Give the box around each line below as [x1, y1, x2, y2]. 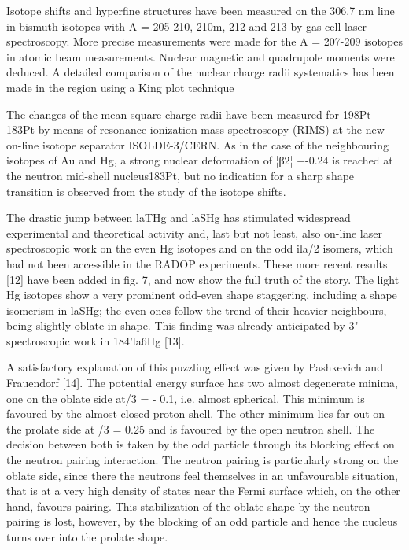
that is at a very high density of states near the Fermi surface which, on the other [6, 482, 400, 499]
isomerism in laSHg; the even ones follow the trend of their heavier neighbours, [6, 301, 387, 318]
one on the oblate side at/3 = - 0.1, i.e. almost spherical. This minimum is [6, 389, 365, 406]
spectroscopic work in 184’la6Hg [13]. [6, 332, 185, 349]
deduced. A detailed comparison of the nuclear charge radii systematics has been [6, 64, 395, 80]
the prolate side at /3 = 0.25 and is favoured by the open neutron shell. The [6, 420, 375, 437]
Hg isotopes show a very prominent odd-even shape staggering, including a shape [6, 286, 397, 303]
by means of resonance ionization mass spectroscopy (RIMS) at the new [38, 121, 385, 138]
